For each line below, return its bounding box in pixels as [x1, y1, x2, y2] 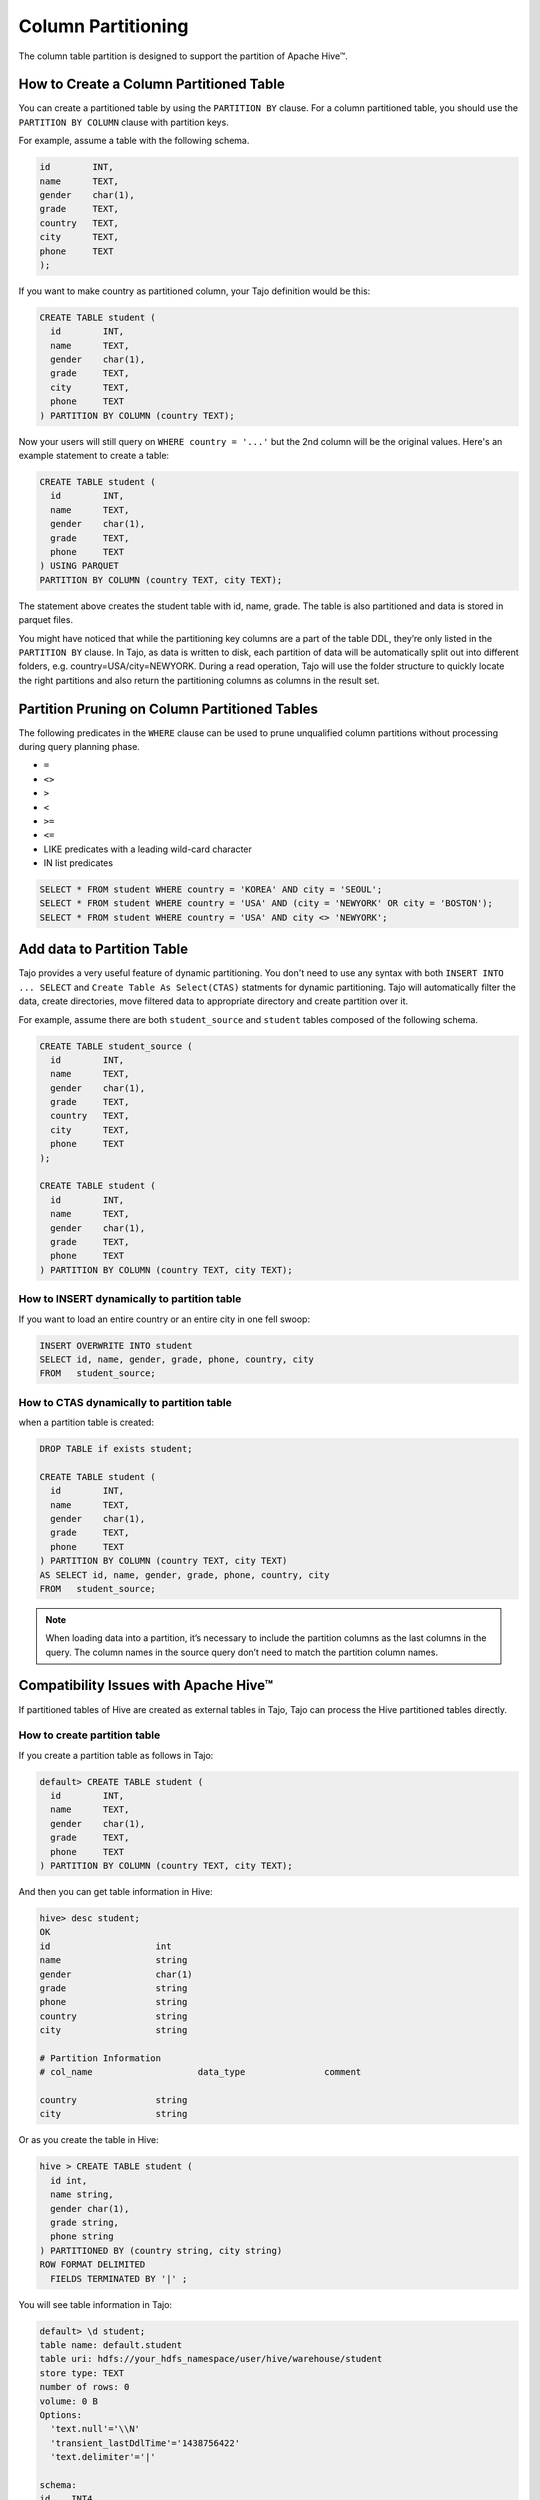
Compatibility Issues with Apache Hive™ [18, 1677, 274, 1694]
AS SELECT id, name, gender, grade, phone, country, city [39, 1569, 330, 1580]
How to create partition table [18, 1728, 161, 1742]
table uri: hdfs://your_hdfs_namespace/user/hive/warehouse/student [39, 2353, 383, 2365]
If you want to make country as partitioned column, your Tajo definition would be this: [18, 285, 371, 297]
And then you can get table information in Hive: [18, 1886, 214, 1898]
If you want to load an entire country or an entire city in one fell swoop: [18, 1313, 310, 1325]
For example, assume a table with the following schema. [18, 135, 250, 147]
